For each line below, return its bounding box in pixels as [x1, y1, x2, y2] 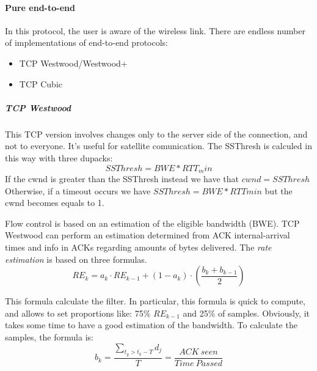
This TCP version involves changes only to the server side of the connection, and [5, 127, 308, 140]
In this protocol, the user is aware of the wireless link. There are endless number [5, 24, 305, 37]
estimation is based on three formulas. [5, 252, 147, 265]
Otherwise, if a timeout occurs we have [5, 184, 151, 197]
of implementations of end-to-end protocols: [5, 36, 168, 49]
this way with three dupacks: [5, 151, 113, 164]
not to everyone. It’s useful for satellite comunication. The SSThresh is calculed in [5, 139, 312, 152]
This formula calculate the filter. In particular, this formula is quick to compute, [5, 295, 306, 307]
